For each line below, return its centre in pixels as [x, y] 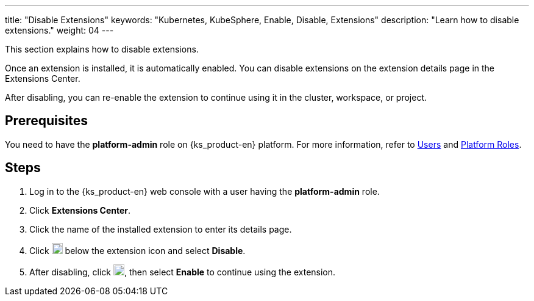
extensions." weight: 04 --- [59, 30]
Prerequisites [46, 121]
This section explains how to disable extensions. [102, 49]
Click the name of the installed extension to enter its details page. [161, 229]
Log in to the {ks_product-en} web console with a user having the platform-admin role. [205, 191]
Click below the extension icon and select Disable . [137, 250]
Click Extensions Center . [80, 210]
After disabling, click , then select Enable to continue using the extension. [183, 272]
